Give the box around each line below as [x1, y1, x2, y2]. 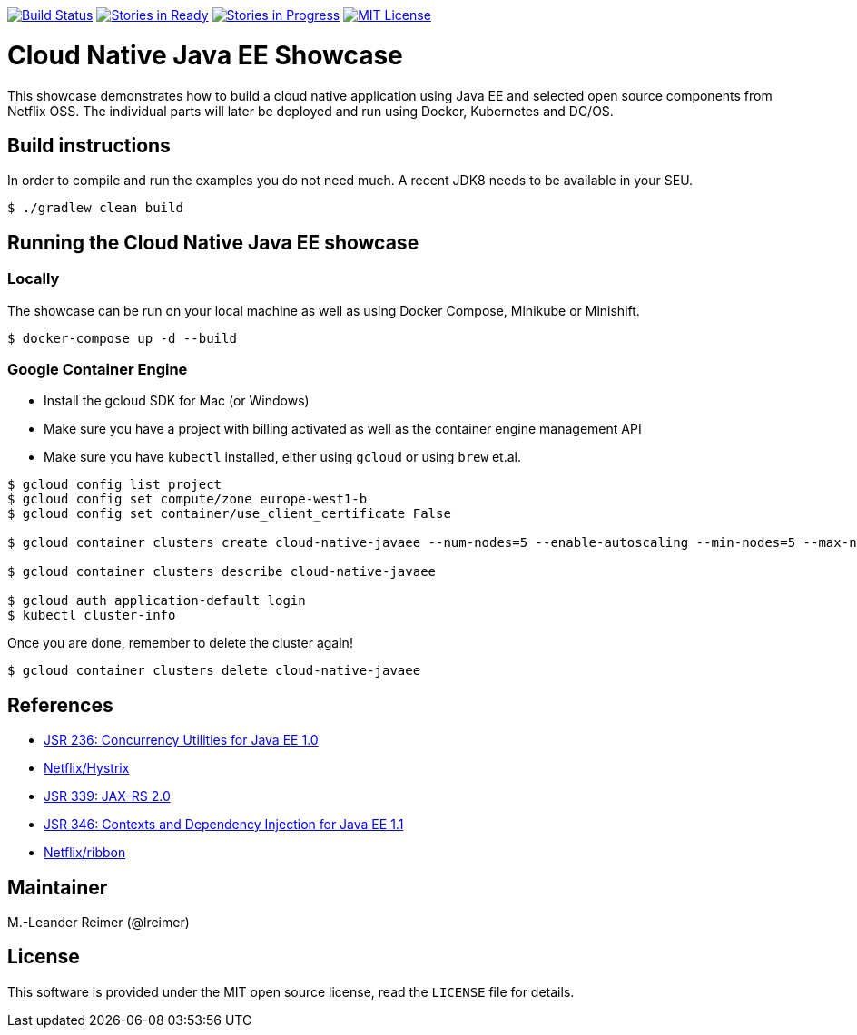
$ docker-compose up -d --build [7, 330, 237, 346]
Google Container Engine [7, 359, 188, 378]
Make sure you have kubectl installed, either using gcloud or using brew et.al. [44, 449, 521, 465]
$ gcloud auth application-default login [7, 593, 306, 609]
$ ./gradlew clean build [7, 200, 183, 216]
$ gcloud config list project [7, 477, 222, 493]
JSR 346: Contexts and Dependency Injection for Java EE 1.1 [44, 816, 404, 833]
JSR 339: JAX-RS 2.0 [44, 788, 171, 805]
